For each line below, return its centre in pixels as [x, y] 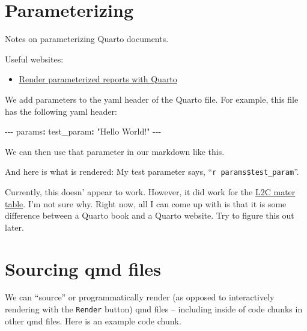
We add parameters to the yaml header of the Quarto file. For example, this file [152, 99]
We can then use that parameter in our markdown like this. [115, 151]
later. [14, 227]
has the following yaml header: [61, 111]
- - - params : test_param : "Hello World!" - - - [83, 131]
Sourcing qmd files [83, 268]
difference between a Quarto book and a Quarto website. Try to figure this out [150, 215]
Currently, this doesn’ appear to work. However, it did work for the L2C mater [150, 191]
